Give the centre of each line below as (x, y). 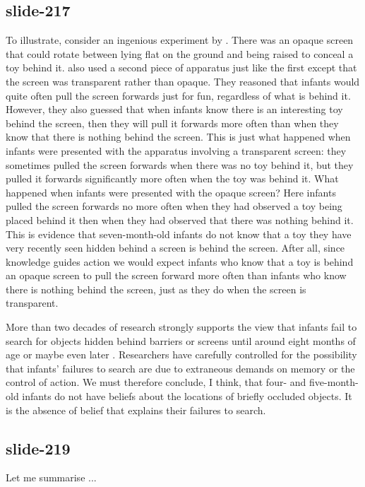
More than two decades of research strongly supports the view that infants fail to (181, 327)
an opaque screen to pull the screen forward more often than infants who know (176, 275)
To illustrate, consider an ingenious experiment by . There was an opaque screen (180, 40)
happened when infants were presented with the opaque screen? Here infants (171, 192)
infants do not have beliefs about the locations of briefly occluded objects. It (187, 396)
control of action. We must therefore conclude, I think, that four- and (156, 382)
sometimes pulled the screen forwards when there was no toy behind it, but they (180, 164)
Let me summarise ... (51, 477)
